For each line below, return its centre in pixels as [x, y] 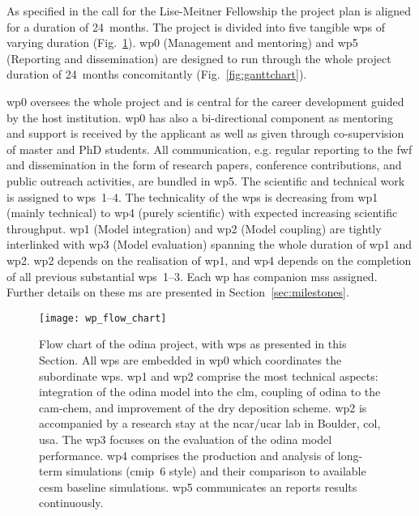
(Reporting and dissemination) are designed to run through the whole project [199, 58]
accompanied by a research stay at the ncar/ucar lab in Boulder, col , [210, 423]
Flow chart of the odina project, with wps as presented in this [193, 344]
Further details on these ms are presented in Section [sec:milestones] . [178, 292]
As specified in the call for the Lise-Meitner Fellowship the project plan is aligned [209, 11]
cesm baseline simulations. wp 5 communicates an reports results [198, 486]
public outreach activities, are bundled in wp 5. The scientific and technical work [206, 180]
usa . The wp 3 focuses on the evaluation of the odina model [186, 439]
